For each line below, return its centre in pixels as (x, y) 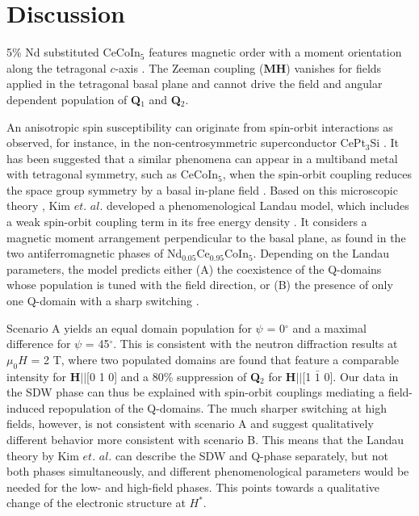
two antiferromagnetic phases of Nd (94, 253)
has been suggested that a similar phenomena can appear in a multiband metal (202, 158)
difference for (39, 344)
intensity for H (44, 376)
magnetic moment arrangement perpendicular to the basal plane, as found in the (206, 237)
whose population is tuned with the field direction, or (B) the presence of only (200, 285)
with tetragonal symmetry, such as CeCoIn (113, 174)
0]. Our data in (361, 376)
